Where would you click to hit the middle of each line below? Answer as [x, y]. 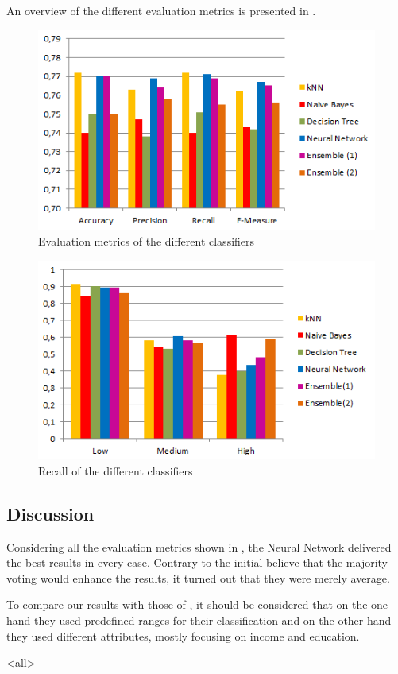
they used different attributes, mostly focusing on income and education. [183, 635]
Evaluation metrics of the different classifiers [147, 240]
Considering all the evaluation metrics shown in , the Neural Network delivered [199, 546]
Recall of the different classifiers [116, 470]
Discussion [50, 513]
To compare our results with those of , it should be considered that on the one [197, 604]
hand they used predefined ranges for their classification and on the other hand [199, 620]
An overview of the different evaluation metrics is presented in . [161, 10]
